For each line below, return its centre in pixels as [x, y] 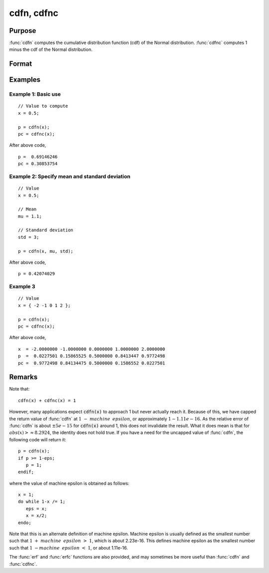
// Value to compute [43, 106]
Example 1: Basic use [35, 94]
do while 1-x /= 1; [42, 502]
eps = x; [36, 508]
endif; [26, 472]
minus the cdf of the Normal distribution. [51, 49]
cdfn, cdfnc [34, 13]
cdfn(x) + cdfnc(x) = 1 [47, 400]
